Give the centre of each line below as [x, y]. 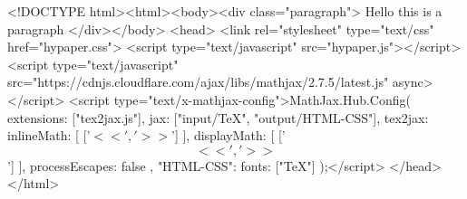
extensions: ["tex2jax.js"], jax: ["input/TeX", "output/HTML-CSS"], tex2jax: [218, 117]
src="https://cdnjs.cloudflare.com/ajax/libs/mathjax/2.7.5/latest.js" [198, 82]
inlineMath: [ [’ [49, 135]
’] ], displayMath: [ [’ [229, 135]
